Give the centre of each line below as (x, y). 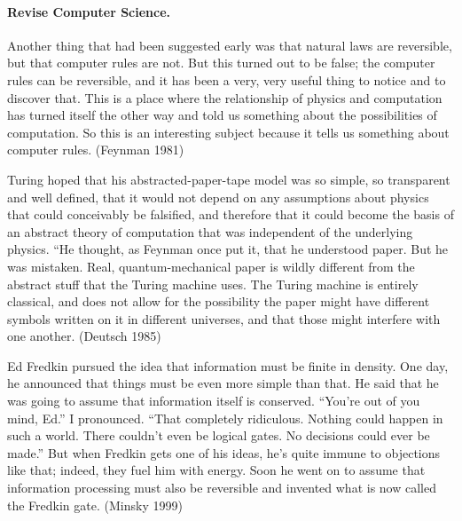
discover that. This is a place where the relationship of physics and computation (225, 97)
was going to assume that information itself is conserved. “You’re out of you (214, 401)
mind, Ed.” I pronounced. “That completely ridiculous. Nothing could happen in (225, 418)
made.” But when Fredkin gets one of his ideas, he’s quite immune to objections (224, 452)
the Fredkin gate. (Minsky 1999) (95, 505)
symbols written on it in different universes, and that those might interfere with (224, 318)
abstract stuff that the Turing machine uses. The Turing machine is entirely (213, 284)
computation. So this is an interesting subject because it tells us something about (228, 132)
